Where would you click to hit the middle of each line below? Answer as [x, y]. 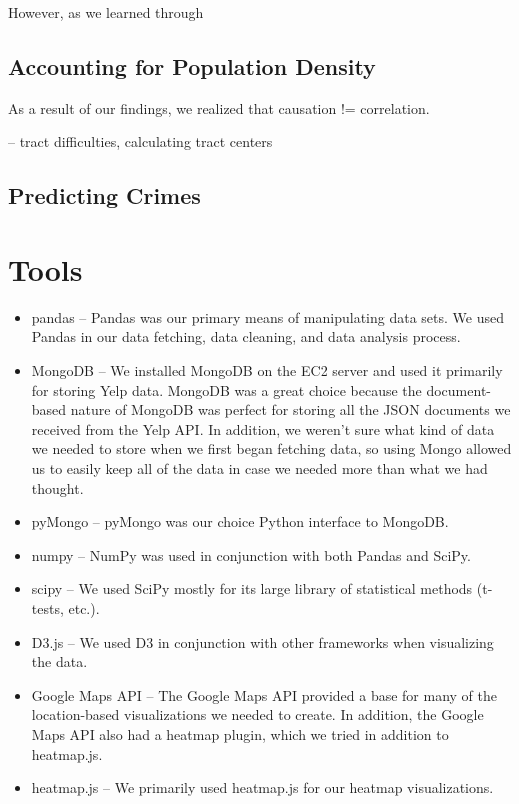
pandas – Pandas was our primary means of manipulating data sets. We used [267, 316]
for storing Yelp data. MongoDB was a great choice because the [226, 389]
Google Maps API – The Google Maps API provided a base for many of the [264, 694]
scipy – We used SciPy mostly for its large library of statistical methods [252, 588]
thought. [57, 487]
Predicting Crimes [104, 195]
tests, [47, 608]
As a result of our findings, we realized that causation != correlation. [219, 107]
